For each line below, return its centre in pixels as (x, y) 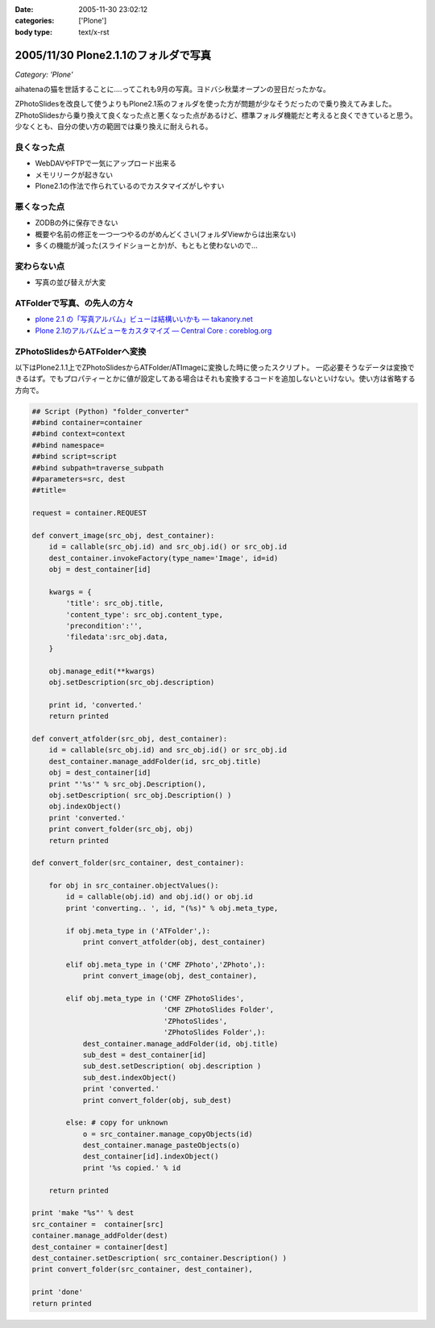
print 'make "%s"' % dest (83, 1213)
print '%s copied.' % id (132, 1167)
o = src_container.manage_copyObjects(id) (168, 1134)
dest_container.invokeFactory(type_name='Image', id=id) (164, 558)
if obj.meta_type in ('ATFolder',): (138, 931)
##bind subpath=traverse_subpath (98, 468)
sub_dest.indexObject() (130, 1077)
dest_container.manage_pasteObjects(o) (162, 1145)
